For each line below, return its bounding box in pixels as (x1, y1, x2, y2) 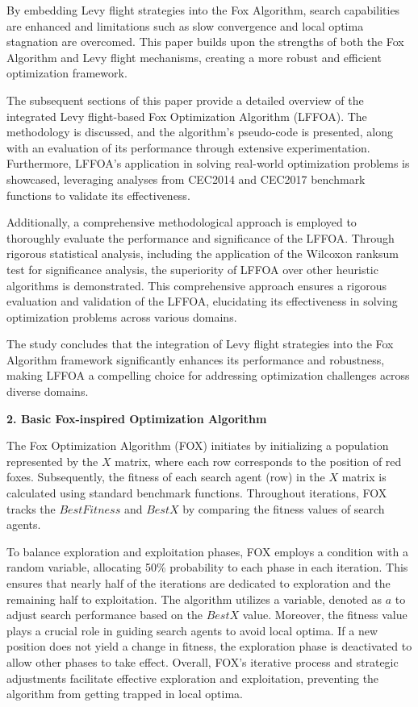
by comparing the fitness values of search (182, 500, 385, 517)
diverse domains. (6, 383, 89, 400)
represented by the (6, 452, 98, 469)
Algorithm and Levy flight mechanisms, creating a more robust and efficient (6, 48, 382, 65)
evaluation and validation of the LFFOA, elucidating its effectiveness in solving (6, 293, 398, 310)
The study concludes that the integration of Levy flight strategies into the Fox (6, 335, 394, 352)
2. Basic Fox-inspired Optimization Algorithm (6, 410, 267, 426)
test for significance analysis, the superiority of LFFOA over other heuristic (6, 260, 378, 277)
